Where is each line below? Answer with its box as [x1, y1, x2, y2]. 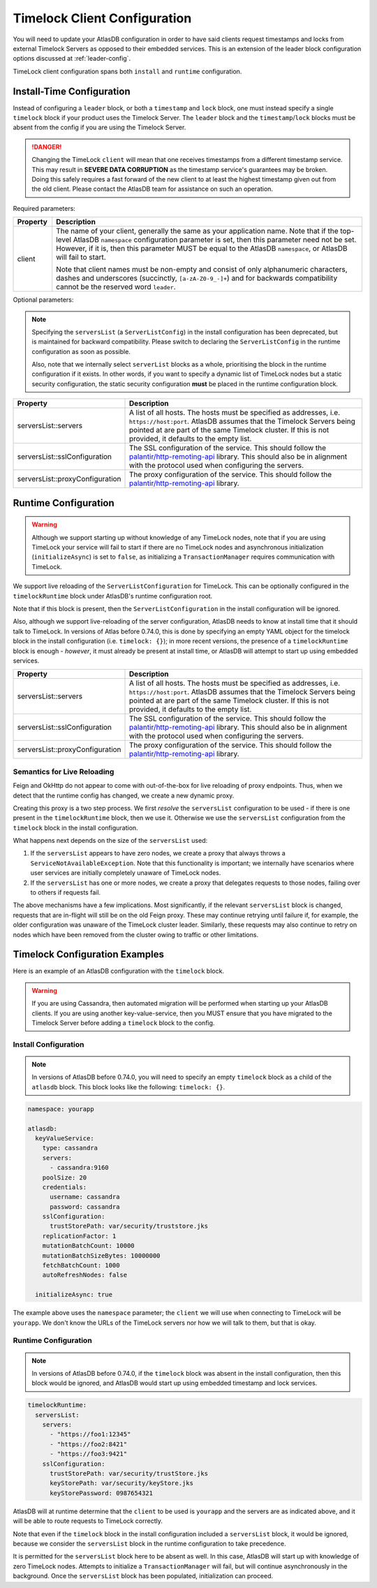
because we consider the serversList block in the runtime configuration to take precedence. [13, 1539, 286, 1547]
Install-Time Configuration [13, 85, 131, 97]
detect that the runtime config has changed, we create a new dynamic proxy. [13, 791, 235, 800]
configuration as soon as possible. [31, 347, 131, 355]
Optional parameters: [13, 295, 74, 304]
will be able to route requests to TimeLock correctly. [13, 1517, 163, 1525]
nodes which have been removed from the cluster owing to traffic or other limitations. [13, 930, 258, 939]
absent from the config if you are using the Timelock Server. [13, 123, 186, 132]
